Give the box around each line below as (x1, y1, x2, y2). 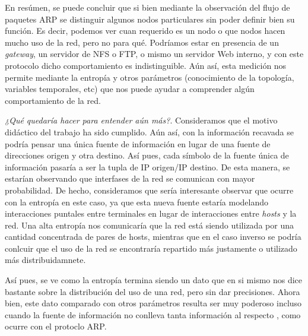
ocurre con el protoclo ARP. (5, 320, 107, 332)
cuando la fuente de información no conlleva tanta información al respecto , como (5, 308, 301, 321)
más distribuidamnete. (5, 253, 86, 266)
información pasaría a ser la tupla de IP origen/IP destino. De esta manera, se (5, 160, 290, 173)
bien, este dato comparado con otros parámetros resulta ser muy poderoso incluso (5, 297, 302, 309)
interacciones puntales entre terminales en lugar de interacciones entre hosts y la (5, 207, 297, 220)
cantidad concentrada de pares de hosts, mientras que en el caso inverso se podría (5, 230, 301, 243)
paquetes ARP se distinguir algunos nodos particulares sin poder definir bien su (5, 12, 295, 25)
